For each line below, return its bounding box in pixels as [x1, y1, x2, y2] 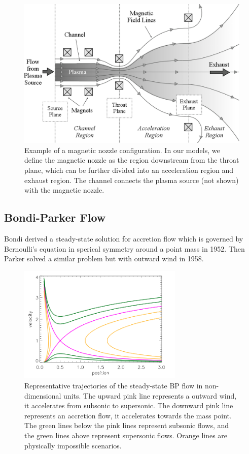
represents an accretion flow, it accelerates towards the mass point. [24, 410, 232, 420]
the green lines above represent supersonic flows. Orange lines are [24, 430, 228, 440]
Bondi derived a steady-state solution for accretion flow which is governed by [4, 233, 243, 244]
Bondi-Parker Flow [4, 209, 106, 225]
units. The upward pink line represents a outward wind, [63, 390, 237, 401]
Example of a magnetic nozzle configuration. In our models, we [24, 144, 220, 155]
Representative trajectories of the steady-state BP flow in [24, 380, 203, 391]
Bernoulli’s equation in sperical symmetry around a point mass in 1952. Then [4, 243, 245, 254]
